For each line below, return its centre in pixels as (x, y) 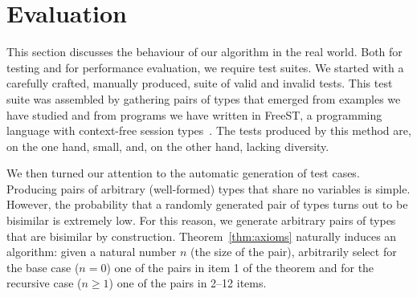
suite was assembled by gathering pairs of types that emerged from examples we (204, 98)
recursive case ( (44, 283)
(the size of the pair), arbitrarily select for (294, 252)
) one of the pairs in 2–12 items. (188, 283)
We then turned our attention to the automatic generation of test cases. (183, 173)
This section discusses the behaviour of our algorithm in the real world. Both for (204, 52)
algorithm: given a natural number (92, 252)
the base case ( (43, 267)
